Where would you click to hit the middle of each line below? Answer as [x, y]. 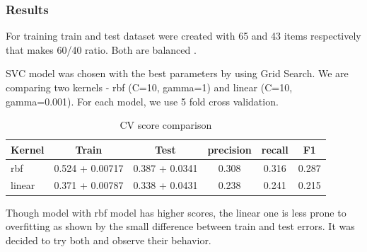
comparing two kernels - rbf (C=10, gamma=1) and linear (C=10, [149, 87]
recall [275, 149]
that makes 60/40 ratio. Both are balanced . [101, 49]
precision [229, 149]
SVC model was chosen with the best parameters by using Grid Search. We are [177, 73]
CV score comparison [166, 125]
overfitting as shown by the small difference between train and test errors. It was [180, 226]
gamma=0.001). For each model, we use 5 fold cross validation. [142, 101]
